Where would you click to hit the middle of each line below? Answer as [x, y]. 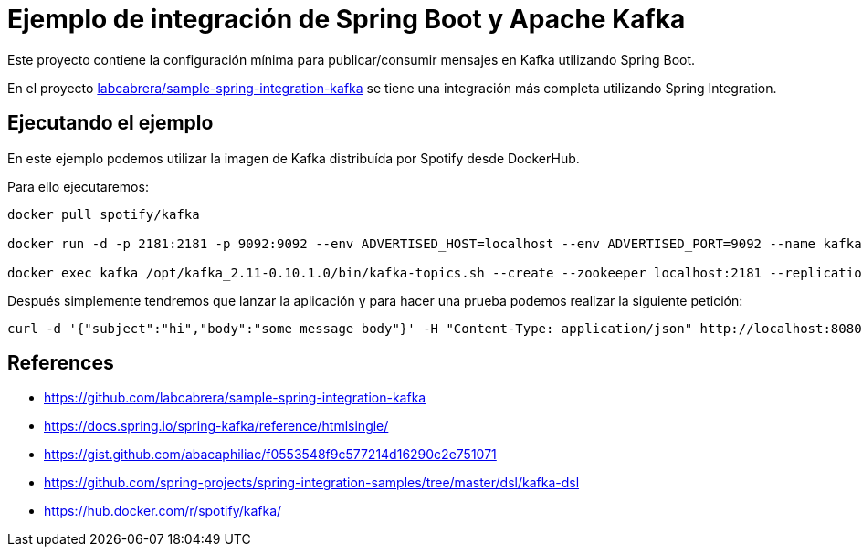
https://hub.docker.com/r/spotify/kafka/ [163, 511]
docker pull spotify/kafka [104, 214]
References [61, 363]
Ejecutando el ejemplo [110, 123]
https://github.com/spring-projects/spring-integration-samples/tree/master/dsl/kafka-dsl [312, 483]
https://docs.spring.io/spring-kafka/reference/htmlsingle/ [216, 426]
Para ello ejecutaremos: [78, 186]
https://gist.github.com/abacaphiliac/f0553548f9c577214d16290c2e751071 [270, 455]
